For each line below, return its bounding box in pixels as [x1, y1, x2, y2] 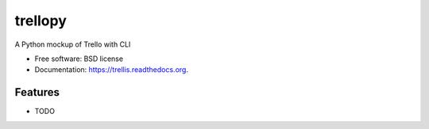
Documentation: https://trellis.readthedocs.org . [34, 65, 188, 74]
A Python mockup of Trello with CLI [14, 40, 131, 49]
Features [14, 85, 60, 99]
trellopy [14, 12, 68, 29]
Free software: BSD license [34, 54, 123, 63]
